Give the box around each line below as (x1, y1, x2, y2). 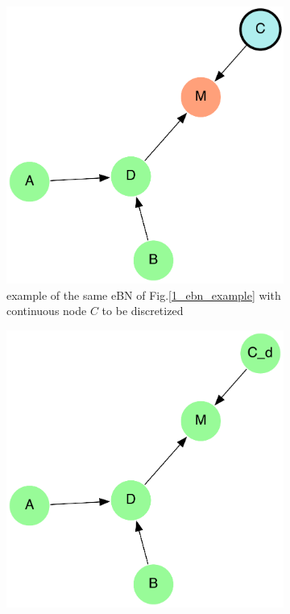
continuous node (6, 302, 87, 319)
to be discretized (101, 302, 184, 319)
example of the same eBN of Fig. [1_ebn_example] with (6, 286, 281, 303)
